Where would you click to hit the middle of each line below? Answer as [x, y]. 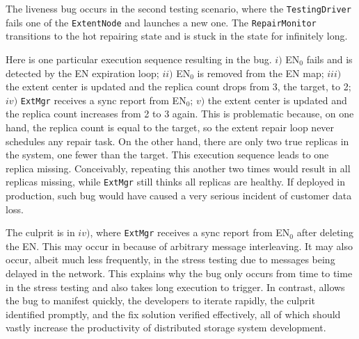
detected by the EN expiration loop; [82, 73]
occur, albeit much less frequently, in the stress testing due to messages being [170, 259]
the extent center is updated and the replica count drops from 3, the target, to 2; [178, 86]
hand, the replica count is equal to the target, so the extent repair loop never [170, 127]
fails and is [329, 59]
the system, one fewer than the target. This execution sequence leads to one [167, 155]
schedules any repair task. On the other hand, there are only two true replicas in [177, 141]
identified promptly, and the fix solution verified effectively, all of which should [173, 314]
